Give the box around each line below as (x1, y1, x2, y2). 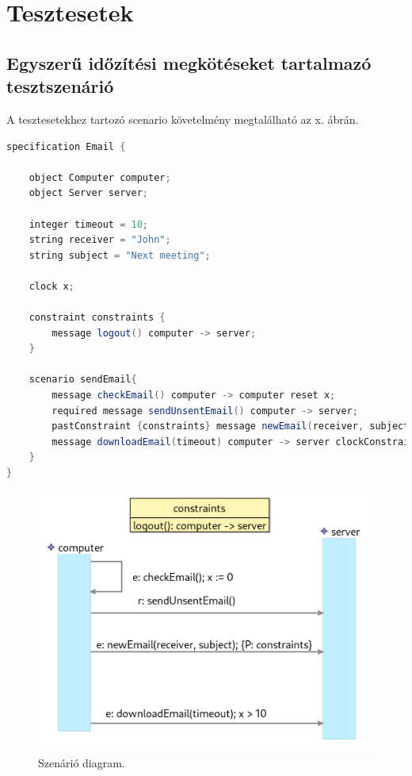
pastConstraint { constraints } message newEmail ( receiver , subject (51, 421, 410, 432)
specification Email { (6, 140, 126, 152)
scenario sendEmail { (29, 374, 137, 386)
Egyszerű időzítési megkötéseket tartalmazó (6, 50, 372, 75)
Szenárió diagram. (38, 754, 125, 770)
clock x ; (29, 280, 74, 292)
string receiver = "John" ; (29, 234, 171, 246)
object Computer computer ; (29, 171, 171, 183)
